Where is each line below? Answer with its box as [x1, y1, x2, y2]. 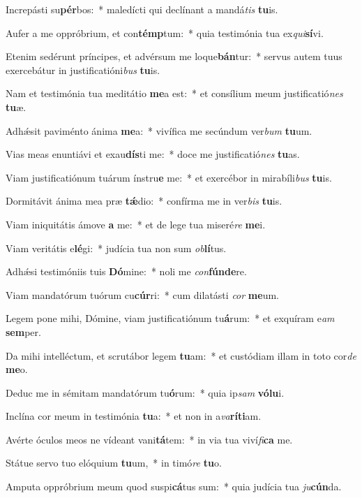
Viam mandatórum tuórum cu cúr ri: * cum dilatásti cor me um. [6, 287, 279, 302]
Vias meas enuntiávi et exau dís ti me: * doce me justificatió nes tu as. [6, 147, 300, 161]
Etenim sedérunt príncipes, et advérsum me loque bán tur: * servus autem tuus [6, 49, 342, 64]
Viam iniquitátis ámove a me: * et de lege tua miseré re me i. [6, 217, 266, 231]
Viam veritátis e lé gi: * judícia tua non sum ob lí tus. [6, 240, 227, 255]
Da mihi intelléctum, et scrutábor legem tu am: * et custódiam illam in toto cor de [6, 348, 356, 362]
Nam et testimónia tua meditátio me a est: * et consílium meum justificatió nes [6, 86, 343, 101]
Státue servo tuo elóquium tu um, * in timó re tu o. [6, 455, 222, 470]
